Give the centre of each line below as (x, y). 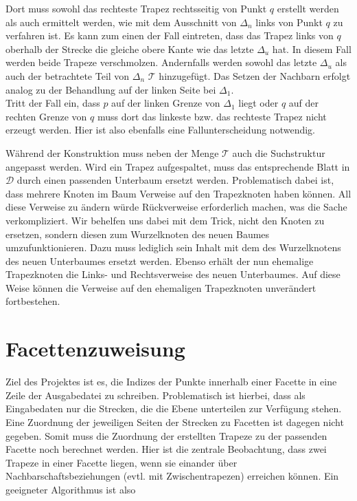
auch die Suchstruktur (279, 152)
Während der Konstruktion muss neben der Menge (112, 152)
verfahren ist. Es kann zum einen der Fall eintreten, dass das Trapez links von (170, 35)
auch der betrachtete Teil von (68, 75)
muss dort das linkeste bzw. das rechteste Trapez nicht (212, 116)
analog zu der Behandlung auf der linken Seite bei (111, 89)
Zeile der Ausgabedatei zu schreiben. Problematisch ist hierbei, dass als (156, 395)
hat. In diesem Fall (312, 49)
